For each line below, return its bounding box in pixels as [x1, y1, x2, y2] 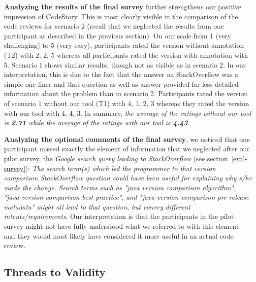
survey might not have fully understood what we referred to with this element [4, 221, 239, 231]
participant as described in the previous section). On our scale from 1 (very [4, 30, 231, 40]
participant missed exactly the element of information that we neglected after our [4, 143, 250, 154]
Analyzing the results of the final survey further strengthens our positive [4, 1, 242, 11]
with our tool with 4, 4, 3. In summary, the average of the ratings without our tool [4, 107, 251, 118]
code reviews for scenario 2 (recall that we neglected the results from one [4, 21, 224, 31]
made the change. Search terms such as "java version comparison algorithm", [4, 182, 236, 192]
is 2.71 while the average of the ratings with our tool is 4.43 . [4, 117, 190, 128]
